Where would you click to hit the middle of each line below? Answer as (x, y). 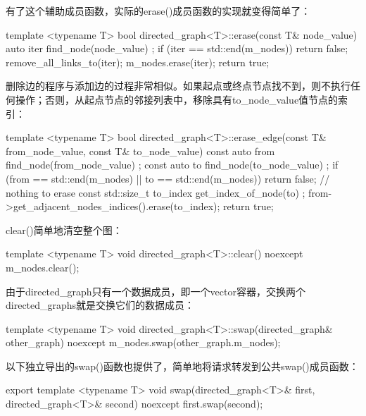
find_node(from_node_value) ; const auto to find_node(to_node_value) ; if (172, 165)
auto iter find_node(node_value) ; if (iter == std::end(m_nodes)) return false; (177, 48)
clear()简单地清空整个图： (64, 230)
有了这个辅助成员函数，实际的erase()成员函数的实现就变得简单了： (158, 11)
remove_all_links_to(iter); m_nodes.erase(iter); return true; (138, 62)
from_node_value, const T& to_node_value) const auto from (140, 151)
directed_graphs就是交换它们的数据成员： (100, 305)
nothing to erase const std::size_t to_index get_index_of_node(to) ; (156, 192)
